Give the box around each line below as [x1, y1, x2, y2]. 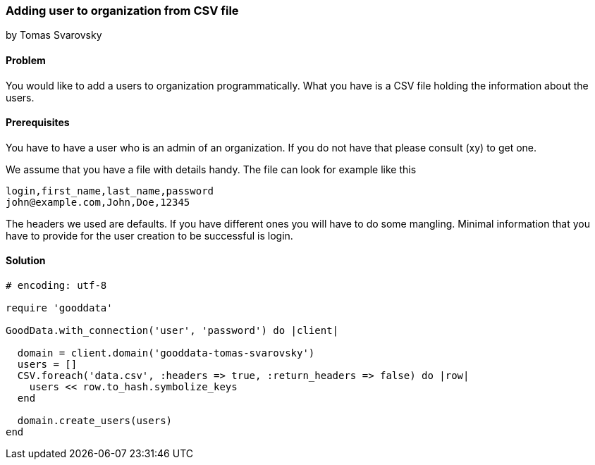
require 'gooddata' [6, 302, 113, 314]
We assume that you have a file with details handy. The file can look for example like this [6, 163, 417, 175]
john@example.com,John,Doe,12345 [6, 196, 190, 208]
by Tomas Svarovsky [6, 29, 102, 42]
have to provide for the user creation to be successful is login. [6, 229, 293, 242]
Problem [6, 54, 46, 66]
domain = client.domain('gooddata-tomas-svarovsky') [17, 347, 315, 359]
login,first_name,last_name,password [6, 185, 214, 197]
